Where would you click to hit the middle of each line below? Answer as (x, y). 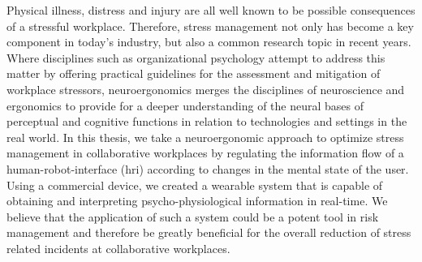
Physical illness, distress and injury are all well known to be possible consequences (211, 10)
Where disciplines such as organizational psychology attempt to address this (196, 57)
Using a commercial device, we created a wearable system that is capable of (195, 185)
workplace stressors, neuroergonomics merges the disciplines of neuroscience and (206, 89)
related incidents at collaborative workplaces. (118, 248)
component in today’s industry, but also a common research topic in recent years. (209, 42)
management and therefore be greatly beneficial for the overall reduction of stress (209, 232)
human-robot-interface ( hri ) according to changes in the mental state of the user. (208, 168)
